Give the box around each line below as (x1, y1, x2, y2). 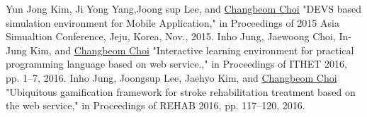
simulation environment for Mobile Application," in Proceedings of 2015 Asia (6, 15, 339, 30)
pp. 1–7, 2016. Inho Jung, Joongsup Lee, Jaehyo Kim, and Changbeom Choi (6, 70, 337, 85)
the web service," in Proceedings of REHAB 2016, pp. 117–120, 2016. (6, 98, 305, 113)
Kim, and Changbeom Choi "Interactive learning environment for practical (30, 42, 354, 57)
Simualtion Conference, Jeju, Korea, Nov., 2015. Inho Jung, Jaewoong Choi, (6, 29, 336, 44)
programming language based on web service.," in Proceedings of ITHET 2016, (6, 56, 348, 71)
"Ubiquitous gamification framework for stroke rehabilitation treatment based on (6, 84, 356, 99)
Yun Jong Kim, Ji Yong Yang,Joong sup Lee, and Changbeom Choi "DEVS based (6, 1, 362, 16)
